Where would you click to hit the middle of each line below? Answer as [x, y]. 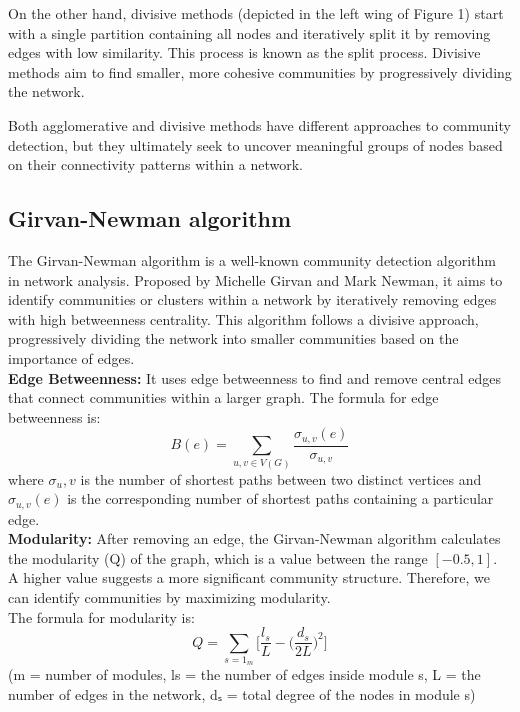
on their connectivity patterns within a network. [155, 164]
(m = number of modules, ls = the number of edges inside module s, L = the [244, 674]
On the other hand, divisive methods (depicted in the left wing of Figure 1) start [256, 13]
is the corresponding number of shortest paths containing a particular [280, 498]
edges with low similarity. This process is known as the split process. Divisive [244, 52]
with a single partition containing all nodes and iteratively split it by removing [249, 32]
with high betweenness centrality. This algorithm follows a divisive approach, [243, 318]
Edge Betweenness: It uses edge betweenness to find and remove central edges [255, 377]
